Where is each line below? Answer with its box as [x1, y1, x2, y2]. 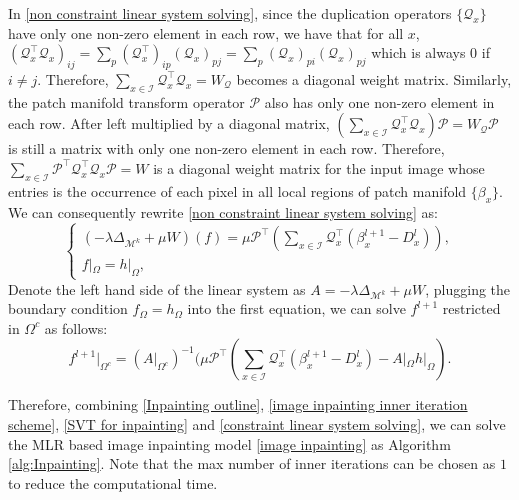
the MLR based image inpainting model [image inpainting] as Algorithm [8, 433, 451, 454]
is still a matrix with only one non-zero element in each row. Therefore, [8, 138, 445, 159]
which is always [371, 42, 466, 63]
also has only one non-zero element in [264, 91, 495, 112]
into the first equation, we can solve [187, 298, 406, 319]
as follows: [44, 317, 108, 338]
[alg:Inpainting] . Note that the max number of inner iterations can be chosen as [8, 453, 496, 474]
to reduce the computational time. [8, 472, 218, 493]
